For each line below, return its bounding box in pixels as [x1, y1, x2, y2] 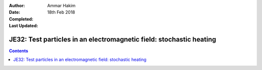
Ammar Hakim [47, 3, 76, 8]
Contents [9, 48, 29, 54]
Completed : [9, 16, 33, 22]
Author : [9, 3, 25, 8]
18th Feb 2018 [47, 10, 75, 15]
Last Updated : [9, 23, 38, 29]
